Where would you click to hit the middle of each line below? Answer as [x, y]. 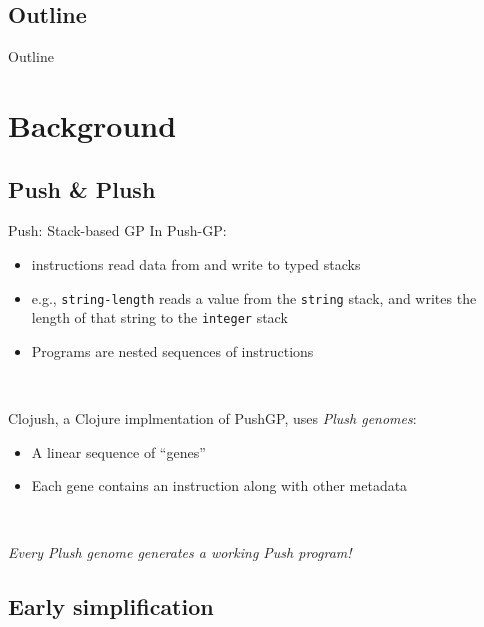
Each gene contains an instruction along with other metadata [219, 485]
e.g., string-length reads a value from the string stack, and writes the [254, 297]
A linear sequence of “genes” [118, 451]
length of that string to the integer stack [159, 317]
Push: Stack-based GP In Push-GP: [117, 230]
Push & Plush [82, 188]
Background [92, 124]
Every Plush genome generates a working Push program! [180, 552]
